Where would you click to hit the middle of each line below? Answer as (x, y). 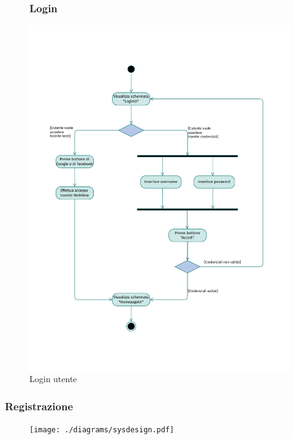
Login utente (53, 379)
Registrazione (39, 406)
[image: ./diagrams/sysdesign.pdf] (102, 430)
